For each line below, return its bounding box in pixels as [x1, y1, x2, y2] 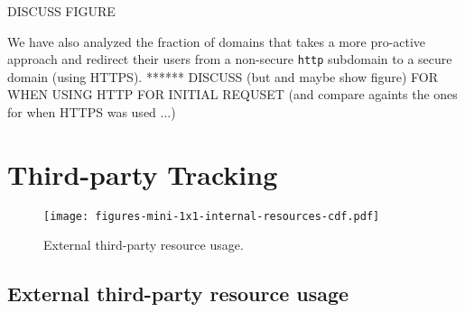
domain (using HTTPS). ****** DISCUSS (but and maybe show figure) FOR [7, 67, 439, 86]
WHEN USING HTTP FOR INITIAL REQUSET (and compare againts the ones [7, 85, 458, 104]
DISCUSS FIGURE [7, 2, 116, 20]
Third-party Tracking [7, 155, 278, 192]
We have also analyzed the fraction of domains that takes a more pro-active [7, 32, 426, 50]
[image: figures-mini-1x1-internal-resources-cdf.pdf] [43, 209, 380, 223]
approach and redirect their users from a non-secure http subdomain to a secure [7, 50, 452, 69]
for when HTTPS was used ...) [7, 103, 176, 122]
